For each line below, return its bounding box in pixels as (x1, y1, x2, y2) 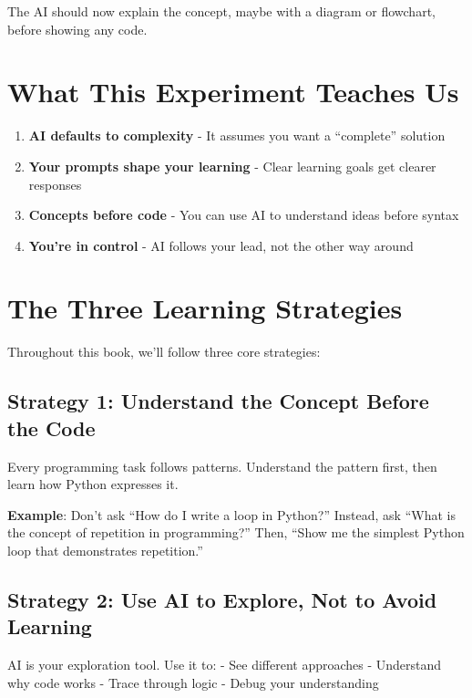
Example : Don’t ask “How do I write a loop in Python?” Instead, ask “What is (7, 505, 456, 524)
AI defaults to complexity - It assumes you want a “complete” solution (28, 126, 446, 145)
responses (28, 174, 82, 193)
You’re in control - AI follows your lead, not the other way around (28, 235, 414, 255)
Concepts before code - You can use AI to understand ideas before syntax (28, 205, 459, 224)
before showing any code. (7, 19, 148, 38)
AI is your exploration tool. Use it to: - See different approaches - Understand (7, 655, 442, 674)
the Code (7, 413, 96, 442)
